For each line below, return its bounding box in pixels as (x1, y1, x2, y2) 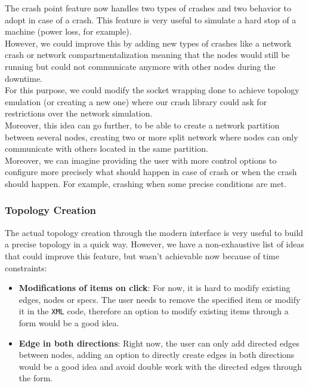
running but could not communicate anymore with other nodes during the (5, 60, 276, 72)
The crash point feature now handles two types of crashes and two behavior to (5, 2, 292, 14)
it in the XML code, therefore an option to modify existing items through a (18, 305, 289, 317)
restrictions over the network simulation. (5, 107, 153, 120)
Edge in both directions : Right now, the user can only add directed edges (18, 336, 299, 349)
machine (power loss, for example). (5, 25, 132, 38)
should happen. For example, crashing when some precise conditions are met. (5, 177, 287, 189)
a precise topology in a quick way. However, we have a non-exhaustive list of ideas (5, 238, 304, 250)
